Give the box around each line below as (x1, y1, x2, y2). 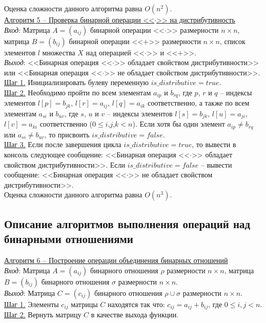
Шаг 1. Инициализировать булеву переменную (4, 77, 149, 88)
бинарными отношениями (4, 231, 133, 247)
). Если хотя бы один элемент (132, 118, 225, 129)
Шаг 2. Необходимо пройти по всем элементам (4, 87, 151, 97)
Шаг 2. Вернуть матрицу (4, 309, 81, 319)
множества (42, 47, 75, 57)
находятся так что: (107, 298, 165, 309)
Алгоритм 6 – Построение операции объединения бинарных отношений (4, 254, 228, 265)
